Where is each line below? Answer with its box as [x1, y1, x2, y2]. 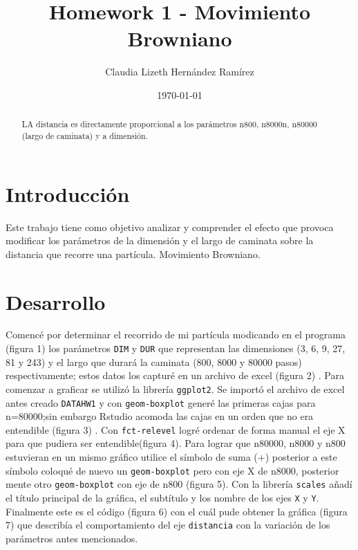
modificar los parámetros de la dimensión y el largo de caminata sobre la [6, 233, 314, 248]
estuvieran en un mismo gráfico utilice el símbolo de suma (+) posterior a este [6, 450, 337, 464]
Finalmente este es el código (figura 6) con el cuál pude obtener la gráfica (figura [6, 504, 348, 518]
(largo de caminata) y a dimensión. [21, 129, 148, 141]
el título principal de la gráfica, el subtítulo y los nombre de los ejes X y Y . [6, 490, 319, 504]
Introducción [6, 179, 130, 208]
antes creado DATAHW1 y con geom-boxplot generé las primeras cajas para [6, 395, 316, 410]
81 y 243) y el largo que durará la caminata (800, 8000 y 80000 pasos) [6, 354, 302, 369]
